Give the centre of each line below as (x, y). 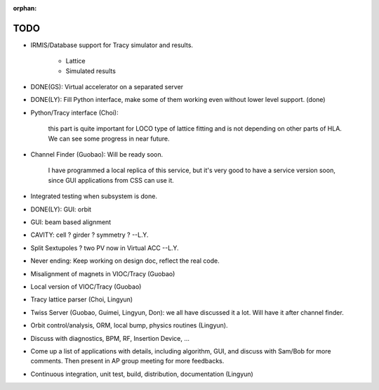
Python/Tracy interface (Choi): (74, 112)
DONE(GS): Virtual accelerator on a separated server (107, 87)
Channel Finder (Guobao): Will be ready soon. (97, 155)
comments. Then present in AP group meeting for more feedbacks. (127, 361)
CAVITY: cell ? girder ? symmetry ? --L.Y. (89, 235)
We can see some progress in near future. (109, 138)
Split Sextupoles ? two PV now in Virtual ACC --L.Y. (105, 248)
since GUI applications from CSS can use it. (111, 180)
